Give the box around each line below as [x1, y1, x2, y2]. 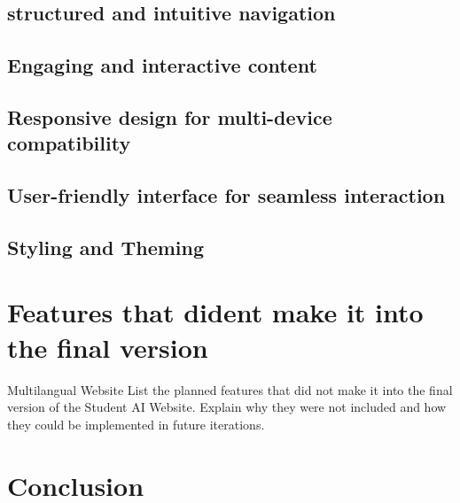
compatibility [7, 129, 131, 157]
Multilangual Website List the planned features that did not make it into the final [7, 380, 453, 399]
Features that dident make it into [7, 294, 424, 330]
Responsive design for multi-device [7, 103, 332, 130]
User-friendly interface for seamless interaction [7, 182, 446, 209]
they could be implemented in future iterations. [7, 414, 265, 433]
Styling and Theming [7, 233, 205, 260]
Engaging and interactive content [7, 51, 317, 79]
